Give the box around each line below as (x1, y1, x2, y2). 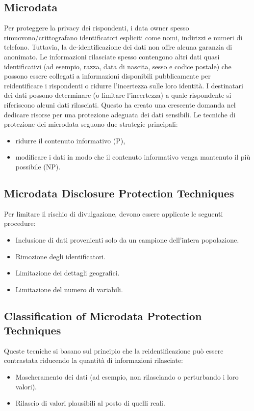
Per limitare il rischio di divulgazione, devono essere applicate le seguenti (4, 208, 223, 219)
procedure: (4, 218, 36, 228)
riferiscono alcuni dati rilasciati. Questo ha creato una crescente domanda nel (4, 99, 236, 110)
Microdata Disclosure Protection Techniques (4, 185, 234, 200)
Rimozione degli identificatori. (15, 251, 106, 261)
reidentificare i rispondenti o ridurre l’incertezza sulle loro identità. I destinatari (4, 80, 243, 90)
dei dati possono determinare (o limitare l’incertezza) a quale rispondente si (4, 90, 231, 100)
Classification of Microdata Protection (4, 308, 202, 323)
